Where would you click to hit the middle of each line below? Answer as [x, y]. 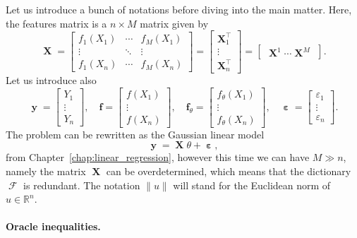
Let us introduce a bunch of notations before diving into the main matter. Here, [179, 9]
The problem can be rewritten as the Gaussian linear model [135, 134]
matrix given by [174, 23]
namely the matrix [46, 171]
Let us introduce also [51, 80]
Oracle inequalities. [53, 226]
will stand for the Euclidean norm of [252, 185]
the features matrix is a [56, 23]
